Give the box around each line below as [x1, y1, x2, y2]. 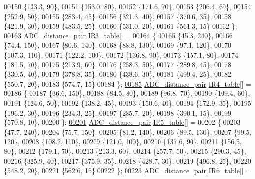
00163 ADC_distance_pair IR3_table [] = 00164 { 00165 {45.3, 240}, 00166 [4, 30, 233, 40]
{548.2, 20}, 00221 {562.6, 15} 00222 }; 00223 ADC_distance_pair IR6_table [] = [4, 165, 252, 176]
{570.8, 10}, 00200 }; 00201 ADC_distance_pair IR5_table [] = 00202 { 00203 [4, 117, 241, 127]
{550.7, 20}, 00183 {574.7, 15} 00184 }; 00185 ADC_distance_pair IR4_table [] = [4, 78, 252, 89]
